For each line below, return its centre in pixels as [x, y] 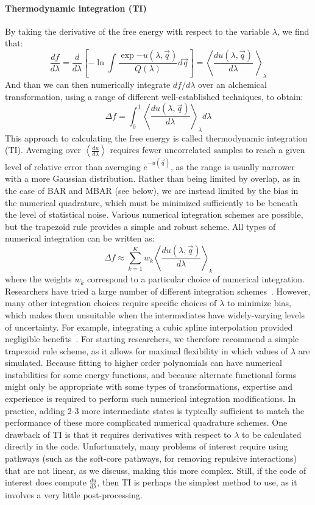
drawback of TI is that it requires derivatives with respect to [118, 434]
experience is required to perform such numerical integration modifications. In [150, 399]
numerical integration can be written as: [80, 238]
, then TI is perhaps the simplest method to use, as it [197, 482]
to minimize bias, [259, 303]
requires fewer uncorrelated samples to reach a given [207, 150]
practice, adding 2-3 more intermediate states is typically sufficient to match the [155, 410]
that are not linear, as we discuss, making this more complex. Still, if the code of [156, 470]
